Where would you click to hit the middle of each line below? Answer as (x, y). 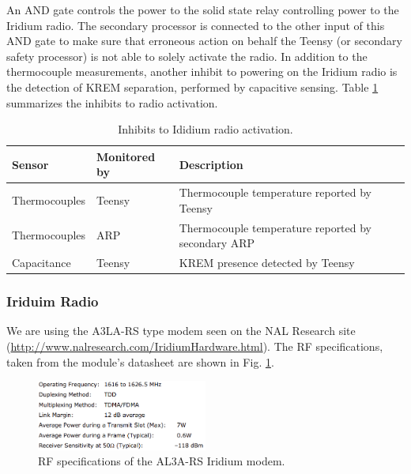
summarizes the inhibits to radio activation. (112, 102)
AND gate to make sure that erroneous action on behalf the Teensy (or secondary (204, 41)
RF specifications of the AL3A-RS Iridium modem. (162, 461)
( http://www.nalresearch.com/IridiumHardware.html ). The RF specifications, (195, 346)
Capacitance (41, 263)
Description (211, 164)
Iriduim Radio (53, 301)
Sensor (30, 164)
